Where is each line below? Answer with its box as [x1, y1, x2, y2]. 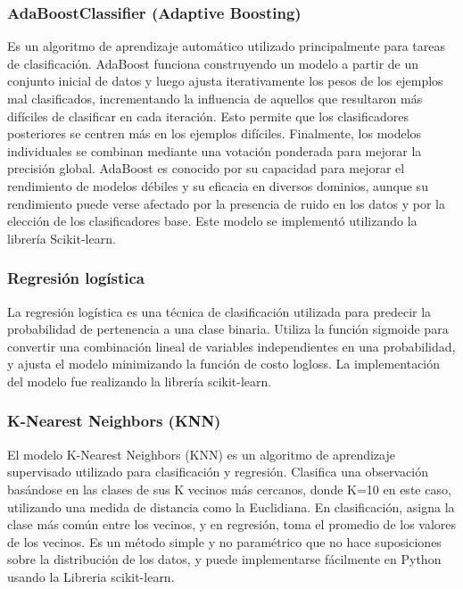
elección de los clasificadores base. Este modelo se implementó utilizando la [7, 212, 418, 230]
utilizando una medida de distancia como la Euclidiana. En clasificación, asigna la [7, 497, 455, 516]
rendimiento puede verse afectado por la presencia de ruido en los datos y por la [7, 194, 445, 212]
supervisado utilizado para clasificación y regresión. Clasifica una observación [7, 462, 429, 481]
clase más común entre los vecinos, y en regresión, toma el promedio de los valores [7, 515, 457, 534]
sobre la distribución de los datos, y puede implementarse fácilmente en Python [7, 550, 442, 568]
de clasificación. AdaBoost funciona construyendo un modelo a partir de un [7, 54, 419, 72]
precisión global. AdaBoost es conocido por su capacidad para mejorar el [7, 159, 405, 178]
